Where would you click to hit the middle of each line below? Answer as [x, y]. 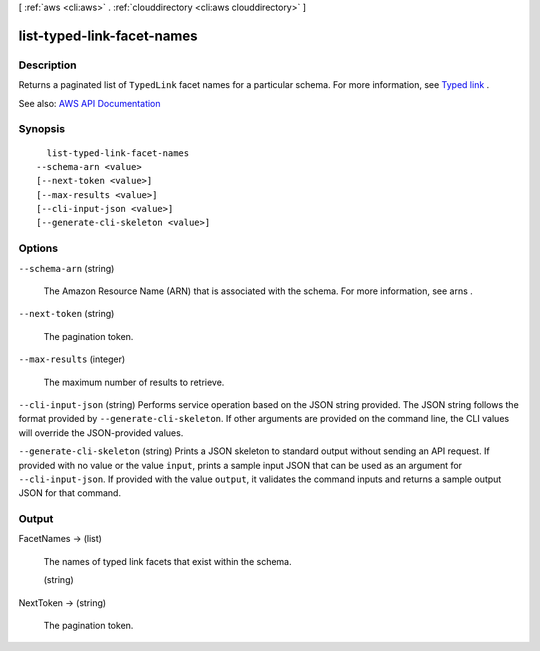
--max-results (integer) [72, 359]
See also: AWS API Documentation [89, 103]
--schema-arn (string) [66, 268]
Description [47, 65]
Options [38, 248]
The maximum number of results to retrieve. [134, 382]
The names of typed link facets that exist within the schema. [167, 561]
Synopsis [41, 129]
